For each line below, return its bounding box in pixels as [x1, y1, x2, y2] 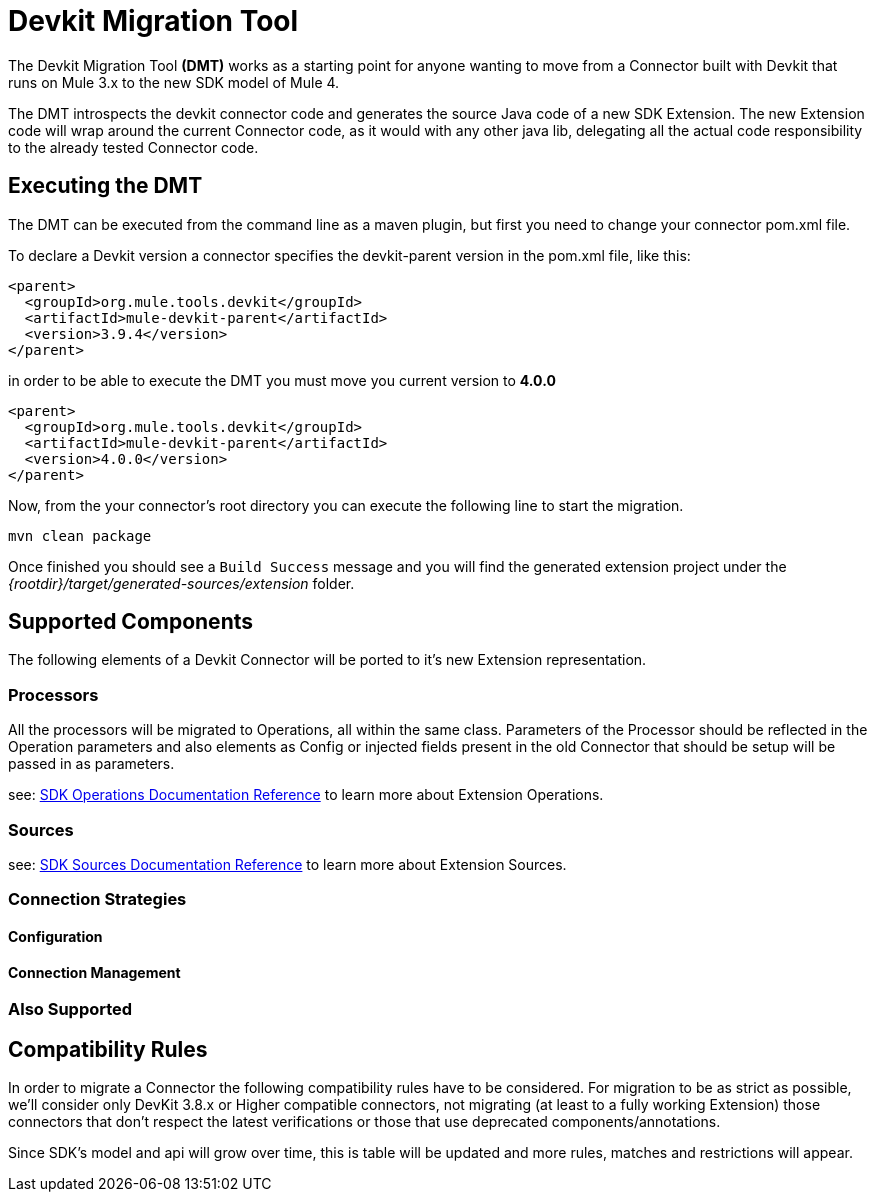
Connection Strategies [8, 889, 187, 910]
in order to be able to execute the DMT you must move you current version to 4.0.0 [8, 371, 556, 389]
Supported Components [8, 609, 253, 635]
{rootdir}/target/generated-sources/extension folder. [8, 574, 355, 592]
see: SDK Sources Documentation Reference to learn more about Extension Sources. [8, 855, 567, 873]
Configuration [8, 927, 103, 945]
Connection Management [8, 963, 181, 981]
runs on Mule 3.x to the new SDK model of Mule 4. [8, 73, 340, 91]
